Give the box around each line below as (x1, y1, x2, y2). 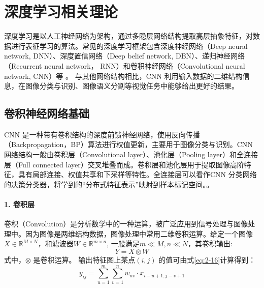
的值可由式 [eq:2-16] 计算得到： (158, 254, 256, 265)
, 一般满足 (107, 238, 140, 249)
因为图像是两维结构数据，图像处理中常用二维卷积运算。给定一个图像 (25, 228, 253, 239)
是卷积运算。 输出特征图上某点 (33, 254, 136, 265)
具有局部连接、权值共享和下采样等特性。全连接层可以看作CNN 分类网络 (18, 169, 257, 180)
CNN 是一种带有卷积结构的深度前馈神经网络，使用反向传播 (4, 129, 200, 139)
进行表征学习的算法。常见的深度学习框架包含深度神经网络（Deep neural (11, 40, 248, 51)
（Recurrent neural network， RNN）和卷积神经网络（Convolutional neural (4, 60, 245, 71)
